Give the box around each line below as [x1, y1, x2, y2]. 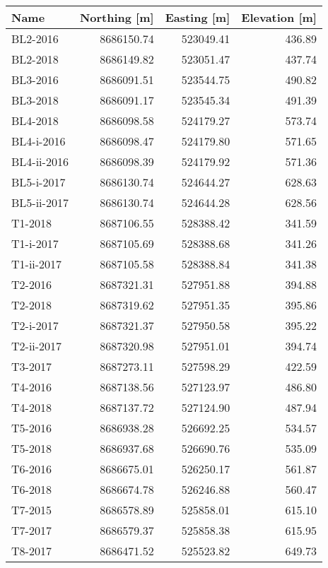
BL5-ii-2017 [11, 194, 69, 211]
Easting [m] [165, 9, 230, 25]
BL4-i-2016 [11, 133, 66, 149]
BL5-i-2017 [11, 174, 66, 190]
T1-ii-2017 [11, 256, 62, 272]
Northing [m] [79, 9, 154, 25]
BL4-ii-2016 [11, 153, 69, 170]
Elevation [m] [241, 9, 317, 25]
